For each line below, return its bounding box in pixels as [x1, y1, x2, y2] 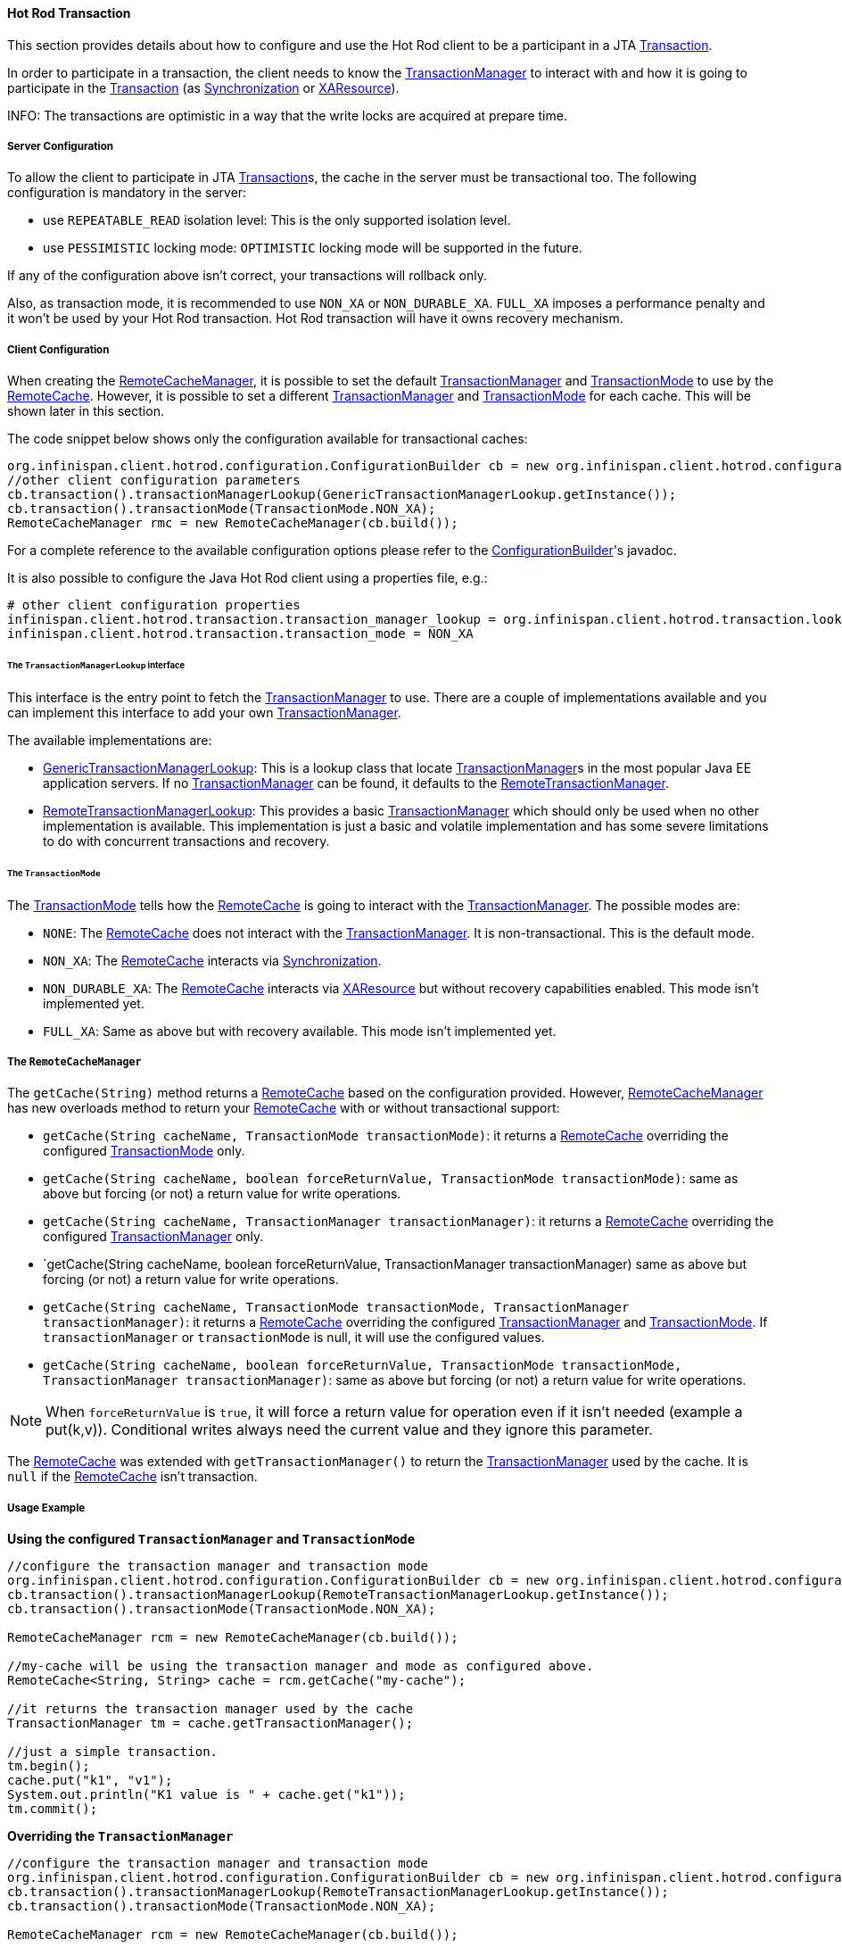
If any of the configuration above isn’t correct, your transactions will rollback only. [7, 268, 487, 284]
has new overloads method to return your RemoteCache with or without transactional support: [7, 1100, 560, 1116]
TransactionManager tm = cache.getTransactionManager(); [7, 1716, 414, 1731]
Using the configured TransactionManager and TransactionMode [7, 1531, 416, 1547]
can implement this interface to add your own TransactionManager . [7, 704, 401, 720]
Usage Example [7, 1501, 86, 1514]
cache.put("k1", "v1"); [7, 1773, 173, 1788]
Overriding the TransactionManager [7, 1828, 234, 1844]
